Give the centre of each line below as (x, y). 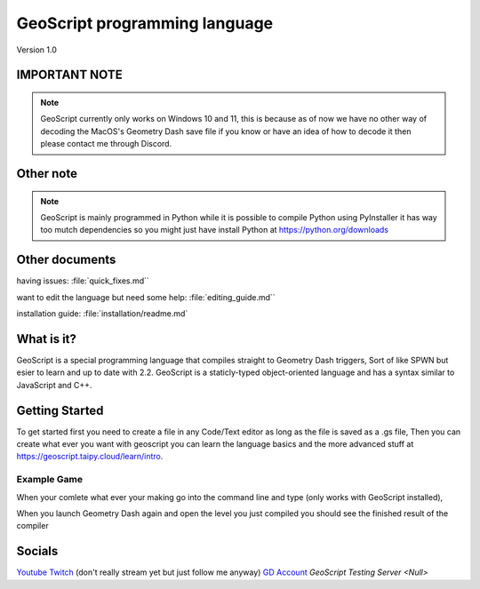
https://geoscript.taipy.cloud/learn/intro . (90, 457)
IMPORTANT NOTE (70, 75)
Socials (37, 551)
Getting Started (60, 410)
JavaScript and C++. (54, 385)
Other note (47, 173)
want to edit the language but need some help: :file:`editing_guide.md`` (146, 297)
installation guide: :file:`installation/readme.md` (102, 314)
